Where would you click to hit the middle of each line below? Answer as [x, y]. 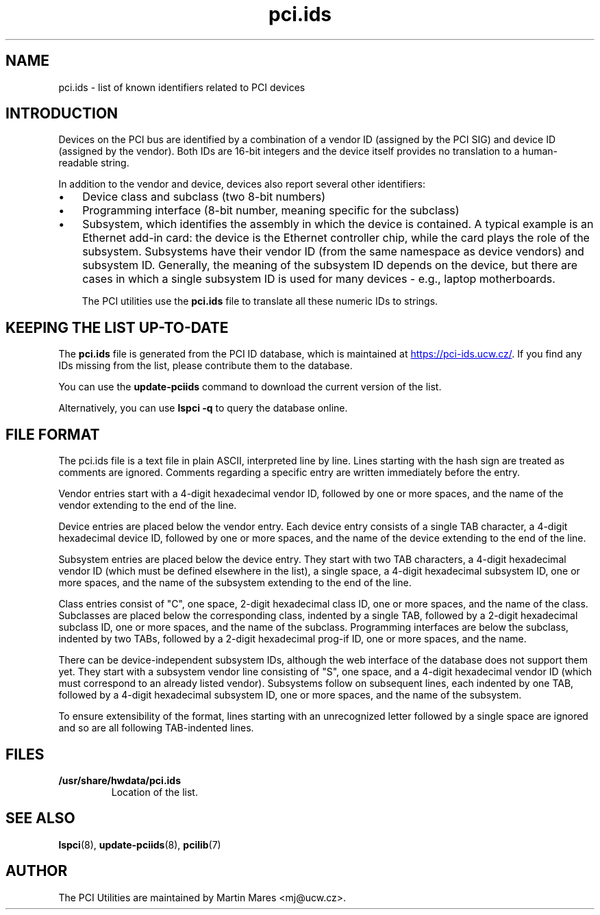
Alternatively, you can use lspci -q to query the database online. [203, 408]
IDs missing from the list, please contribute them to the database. [205, 366]
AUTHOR [37, 871]
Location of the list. [154, 792]
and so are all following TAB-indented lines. [156, 728]
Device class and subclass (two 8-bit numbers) [204, 197]
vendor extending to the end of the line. [148, 505]
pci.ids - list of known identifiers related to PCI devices [182, 87]
